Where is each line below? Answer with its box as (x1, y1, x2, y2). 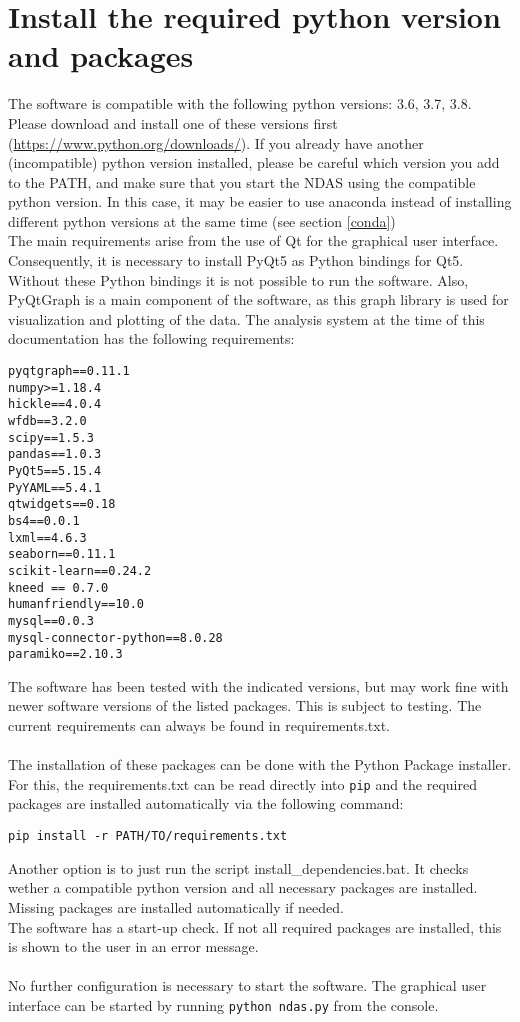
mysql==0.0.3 (8, 613, 94, 628)
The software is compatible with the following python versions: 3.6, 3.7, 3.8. (8, 93, 472, 114)
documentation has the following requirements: (8, 328, 295, 349)
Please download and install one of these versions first (8, 112, 338, 133)
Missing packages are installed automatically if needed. (8, 896, 344, 917)
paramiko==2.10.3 (8, 647, 123, 662)
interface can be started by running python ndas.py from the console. (8, 994, 439, 1015)
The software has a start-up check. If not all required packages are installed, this (8, 916, 502, 937)
